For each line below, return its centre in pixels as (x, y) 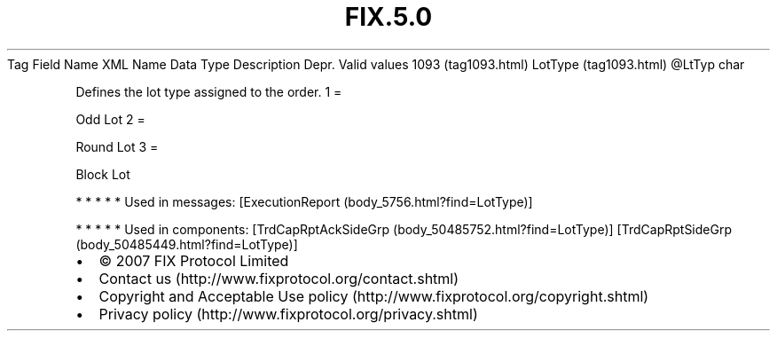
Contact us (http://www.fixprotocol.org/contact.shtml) (279, 278)
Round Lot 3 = (117, 146)
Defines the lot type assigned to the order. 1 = (209, 91)
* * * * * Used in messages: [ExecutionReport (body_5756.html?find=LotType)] (304, 201)
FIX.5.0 (388, 17)
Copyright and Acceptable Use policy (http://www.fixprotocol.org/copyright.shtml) (374, 296)
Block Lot (103, 174)
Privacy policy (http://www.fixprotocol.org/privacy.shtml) (288, 314)
